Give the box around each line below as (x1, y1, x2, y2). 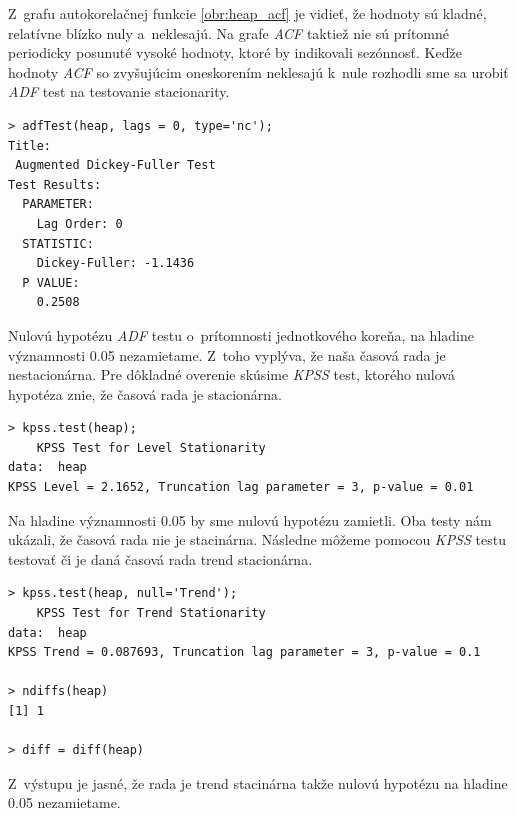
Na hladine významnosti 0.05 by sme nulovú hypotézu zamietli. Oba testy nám (8, 509, 492, 530)
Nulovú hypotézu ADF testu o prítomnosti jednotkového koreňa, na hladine (8, 324, 474, 345)
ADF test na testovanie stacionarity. (8, 81, 230, 102)
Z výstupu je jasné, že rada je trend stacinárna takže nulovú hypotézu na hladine (8, 772, 508, 793)
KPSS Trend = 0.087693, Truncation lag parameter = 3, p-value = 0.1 (8, 645, 481, 660)
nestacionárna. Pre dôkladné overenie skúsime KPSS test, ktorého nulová (8, 364, 455, 385)
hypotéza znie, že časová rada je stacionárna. (8, 383, 282, 404)
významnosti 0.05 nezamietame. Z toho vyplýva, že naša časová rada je (8, 344, 446, 365)
